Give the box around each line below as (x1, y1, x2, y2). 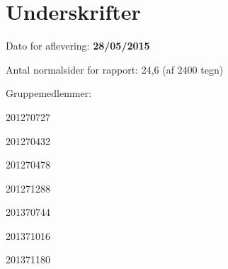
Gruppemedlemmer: (6, 86, 92, 101)
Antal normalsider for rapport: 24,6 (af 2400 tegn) (6, 62, 224, 76)
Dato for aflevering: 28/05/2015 (6, 38, 150, 53)
